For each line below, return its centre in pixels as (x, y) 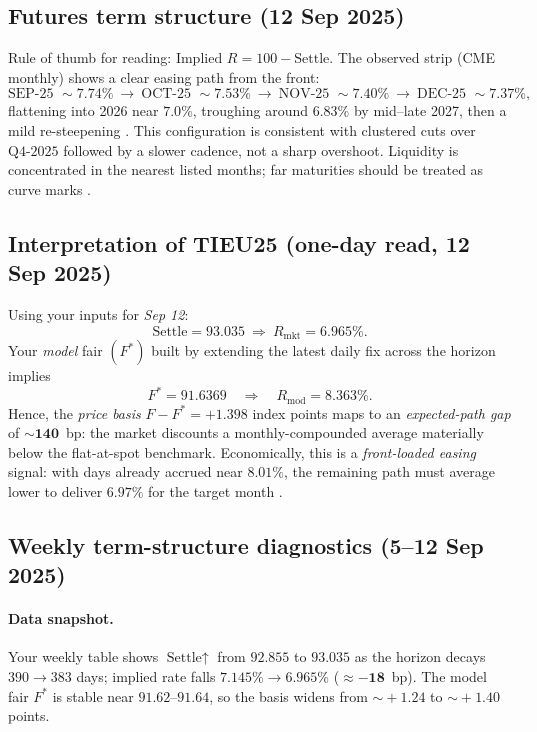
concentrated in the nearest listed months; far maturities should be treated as (246, 169)
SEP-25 (31, 94)
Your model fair (55, 350)
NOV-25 (304, 94)
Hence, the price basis (74, 412)
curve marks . (49, 188)
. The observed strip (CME (412, 57)
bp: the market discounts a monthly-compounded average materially (274, 432)
